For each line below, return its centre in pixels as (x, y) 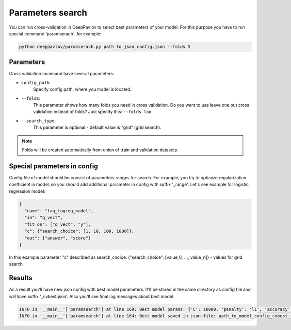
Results (21, 278)
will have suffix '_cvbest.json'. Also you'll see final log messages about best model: (92, 296)
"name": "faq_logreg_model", (59, 211)
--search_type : (38, 121)
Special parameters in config (53, 166)
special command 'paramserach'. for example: (55, 33)
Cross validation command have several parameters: (61, 74)
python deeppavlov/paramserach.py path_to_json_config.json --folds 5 (105, 47)
